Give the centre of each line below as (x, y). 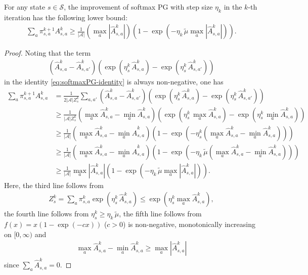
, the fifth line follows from (160, 214)
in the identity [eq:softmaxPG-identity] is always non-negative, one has (114, 82)
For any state (25, 7)
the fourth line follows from (47, 214)
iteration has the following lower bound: (66, 17)
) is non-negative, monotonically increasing (189, 224)
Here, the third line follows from (54, 185)
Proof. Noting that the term (48, 53)
